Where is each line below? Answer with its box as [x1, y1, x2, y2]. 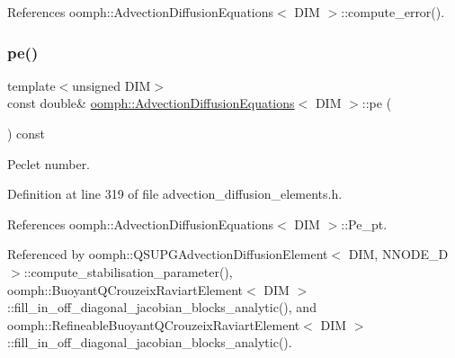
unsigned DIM [72, 76, 151, 94]
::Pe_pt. [341, 214, 388, 233]
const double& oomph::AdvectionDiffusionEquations [7, 94, 295, 112]
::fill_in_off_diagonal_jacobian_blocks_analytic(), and [7, 298, 317, 317]
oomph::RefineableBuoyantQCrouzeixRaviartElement [7, 315, 300, 334]
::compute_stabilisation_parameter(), [23, 262, 233, 281]
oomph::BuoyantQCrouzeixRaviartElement [7, 280, 244, 299]
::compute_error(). [341, 3, 445, 21]
